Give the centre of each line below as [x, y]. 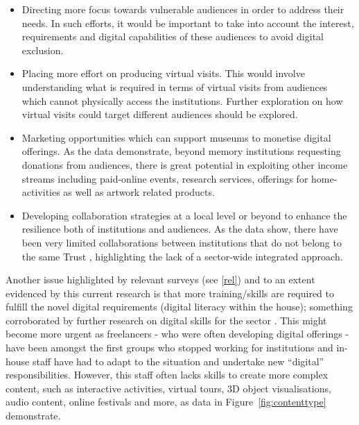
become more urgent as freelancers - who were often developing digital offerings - [177, 334]
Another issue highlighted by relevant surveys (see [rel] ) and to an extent [160, 280]
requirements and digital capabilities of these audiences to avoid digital [173, 36]
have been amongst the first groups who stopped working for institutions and [169, 348]
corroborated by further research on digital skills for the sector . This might [166, 320]
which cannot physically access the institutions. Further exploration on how [182, 100]
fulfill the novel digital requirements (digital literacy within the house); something [179, 307]
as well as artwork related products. [139, 192]
